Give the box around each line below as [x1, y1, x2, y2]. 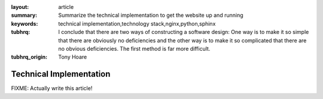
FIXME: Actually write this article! [11, 85, 93, 92]
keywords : [11, 20, 38, 27]
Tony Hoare [58, 54, 87, 61]
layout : [11, 4, 29, 10]
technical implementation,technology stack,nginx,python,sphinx [58, 20, 216, 27]
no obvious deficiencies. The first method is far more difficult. [58, 45, 211, 52]
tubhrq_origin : [11, 54, 48, 61]
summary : [11, 12, 38, 19]
